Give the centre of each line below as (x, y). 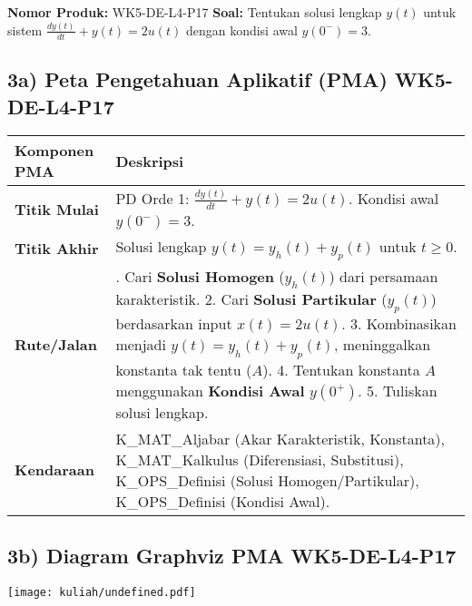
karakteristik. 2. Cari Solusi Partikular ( (251, 299)
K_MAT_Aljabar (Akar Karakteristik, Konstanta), (280, 438)
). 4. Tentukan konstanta (341, 369)
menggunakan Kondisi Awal (210, 390)
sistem (25, 29)
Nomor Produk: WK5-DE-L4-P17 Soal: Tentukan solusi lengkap (195, 12)
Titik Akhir (57, 248)
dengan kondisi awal (241, 29)
